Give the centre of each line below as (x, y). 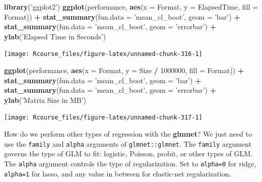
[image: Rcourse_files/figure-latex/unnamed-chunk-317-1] (103, 118)
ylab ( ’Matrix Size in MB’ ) (45, 100)
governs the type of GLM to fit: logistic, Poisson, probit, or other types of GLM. (128, 154)
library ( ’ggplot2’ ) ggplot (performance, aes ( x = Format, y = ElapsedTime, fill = (131, 7)
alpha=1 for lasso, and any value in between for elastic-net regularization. (118, 173)
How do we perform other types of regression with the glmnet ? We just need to (128, 134)
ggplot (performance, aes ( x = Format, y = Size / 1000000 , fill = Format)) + (124, 70)
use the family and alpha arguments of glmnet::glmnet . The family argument (128, 143)
